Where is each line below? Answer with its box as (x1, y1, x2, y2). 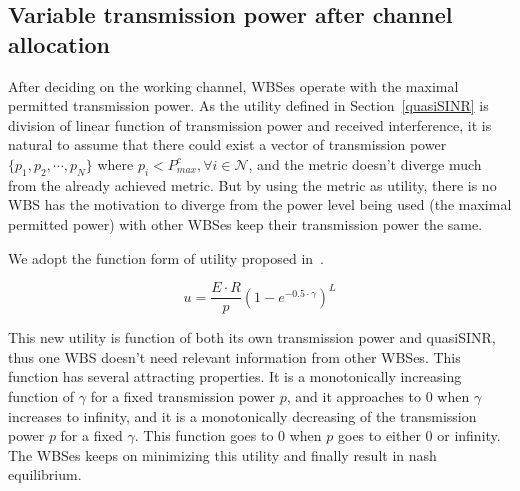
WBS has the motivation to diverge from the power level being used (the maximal (8, 194, 512, 215)
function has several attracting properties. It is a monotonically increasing (8, 366, 462, 387)
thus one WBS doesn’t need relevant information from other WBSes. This (8, 346, 461, 367)
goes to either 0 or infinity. (337, 425, 501, 446)
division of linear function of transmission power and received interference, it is (8, 114, 492, 135)
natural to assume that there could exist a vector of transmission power (8, 134, 447, 155)
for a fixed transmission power (90, 385, 276, 406)
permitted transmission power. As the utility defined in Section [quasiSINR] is (8, 95, 489, 116)
